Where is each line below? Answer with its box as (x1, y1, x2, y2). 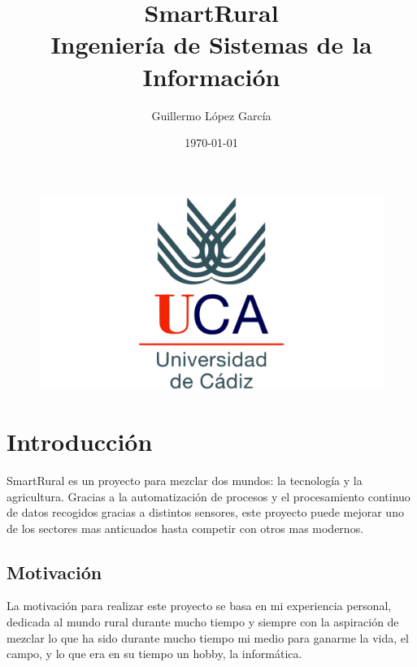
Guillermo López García (151, 106, 271, 123)
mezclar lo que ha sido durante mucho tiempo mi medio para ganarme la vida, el (7, 629, 409, 646)
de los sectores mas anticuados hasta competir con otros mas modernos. (7, 519, 364, 536)
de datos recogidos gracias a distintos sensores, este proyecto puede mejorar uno (7, 504, 404, 521)
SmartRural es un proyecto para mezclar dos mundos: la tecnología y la (7, 471, 363, 488)
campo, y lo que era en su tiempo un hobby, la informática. (7, 645, 302, 662)
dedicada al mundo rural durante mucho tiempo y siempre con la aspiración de (7, 613, 399, 630)
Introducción (7, 424, 153, 457)
